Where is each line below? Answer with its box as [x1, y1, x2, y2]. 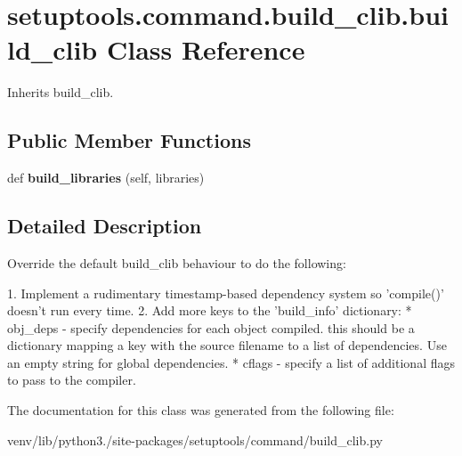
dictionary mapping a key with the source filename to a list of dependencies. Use [7, 336, 447, 354]
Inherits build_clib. [7, 83, 114, 102]
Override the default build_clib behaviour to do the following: [7, 253, 346, 272]
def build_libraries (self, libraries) [7, 168, 205, 187]
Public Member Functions [7, 126, 251, 154]
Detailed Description [7, 212, 202, 240]
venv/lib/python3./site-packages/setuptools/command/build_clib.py [7, 430, 383, 449]
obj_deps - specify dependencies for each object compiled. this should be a [7, 318, 415, 337]
